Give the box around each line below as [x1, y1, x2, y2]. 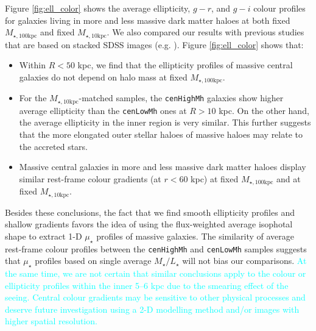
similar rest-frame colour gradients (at [19, 172, 161, 185]
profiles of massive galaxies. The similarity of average [96, 229, 294, 242]
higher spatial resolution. [5, 315, 97, 327]
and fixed [40, 26, 75, 38]
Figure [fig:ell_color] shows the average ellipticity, [5, 2, 191, 14]
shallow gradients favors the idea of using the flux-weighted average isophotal [5, 218, 293, 230]
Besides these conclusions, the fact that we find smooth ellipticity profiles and [5, 205, 295, 218]
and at [276, 172, 301, 185]
